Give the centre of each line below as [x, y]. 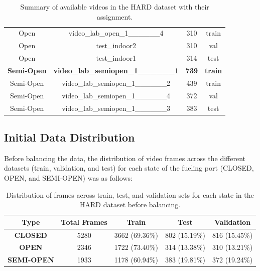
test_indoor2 [116, 45]
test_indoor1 [116, 58]
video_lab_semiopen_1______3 [116, 108]
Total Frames [84, 222]
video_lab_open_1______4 [116, 33]
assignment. [115, 16]
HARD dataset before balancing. [130, 205]
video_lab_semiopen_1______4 [116, 95]
